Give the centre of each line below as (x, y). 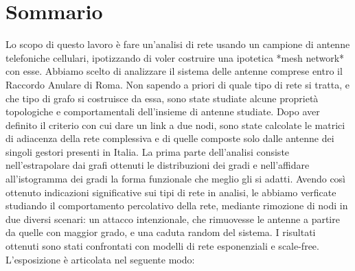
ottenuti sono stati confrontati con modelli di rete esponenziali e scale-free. (162, 246)
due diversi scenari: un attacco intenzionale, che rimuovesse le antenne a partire (173, 219)
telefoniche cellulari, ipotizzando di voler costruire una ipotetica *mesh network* (175, 57)
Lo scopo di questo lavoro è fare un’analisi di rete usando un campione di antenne (178, 44)
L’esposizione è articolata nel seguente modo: (100, 259)
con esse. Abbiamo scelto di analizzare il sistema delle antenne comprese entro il (174, 71)
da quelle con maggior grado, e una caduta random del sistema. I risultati (161, 232)
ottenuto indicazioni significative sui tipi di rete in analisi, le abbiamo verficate (171, 192)
